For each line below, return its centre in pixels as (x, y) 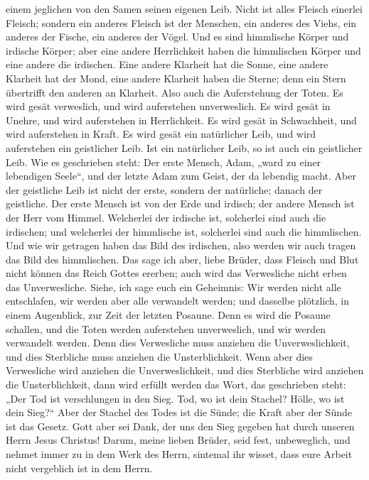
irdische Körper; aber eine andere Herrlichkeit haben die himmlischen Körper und (183, 50)
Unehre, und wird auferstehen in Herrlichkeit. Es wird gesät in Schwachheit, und (181, 120)
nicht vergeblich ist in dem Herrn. (79, 468)
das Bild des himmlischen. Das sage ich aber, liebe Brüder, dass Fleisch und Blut (182, 259)
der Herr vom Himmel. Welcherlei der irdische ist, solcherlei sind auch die (166, 217)
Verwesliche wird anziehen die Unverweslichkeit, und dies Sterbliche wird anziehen (185, 370)
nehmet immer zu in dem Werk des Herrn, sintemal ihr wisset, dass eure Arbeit (179, 454)
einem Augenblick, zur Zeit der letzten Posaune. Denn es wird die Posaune (168, 315)
